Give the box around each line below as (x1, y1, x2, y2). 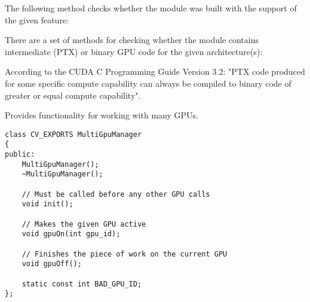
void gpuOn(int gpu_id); (22, 230, 121, 239)
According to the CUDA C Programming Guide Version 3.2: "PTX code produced (5, 65, 305, 78)
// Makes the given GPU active (22, 219, 146, 228)
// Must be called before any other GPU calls (22, 190, 210, 199)
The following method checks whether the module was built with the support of (5, 2, 297, 14)
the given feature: (5, 13, 69, 26)
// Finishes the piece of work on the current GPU (22, 249, 228, 258)
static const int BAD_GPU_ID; (22, 279, 142, 288)
